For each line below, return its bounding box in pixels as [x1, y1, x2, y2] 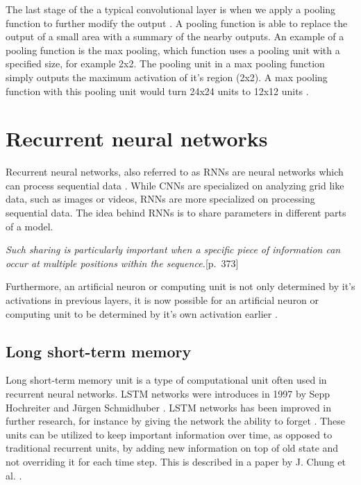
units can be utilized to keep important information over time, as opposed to [6, 427, 333, 441]
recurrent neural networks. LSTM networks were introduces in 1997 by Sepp [6, 386, 330, 401]
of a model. [6, 219, 53, 233]
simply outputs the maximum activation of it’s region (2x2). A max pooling [6, 69, 328, 84]
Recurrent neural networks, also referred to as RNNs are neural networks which [6, 164, 344, 179]
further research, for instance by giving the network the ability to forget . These [6, 414, 345, 428]
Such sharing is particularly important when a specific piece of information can [6, 242, 341, 257]
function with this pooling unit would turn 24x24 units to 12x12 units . [6, 83, 309, 98]
